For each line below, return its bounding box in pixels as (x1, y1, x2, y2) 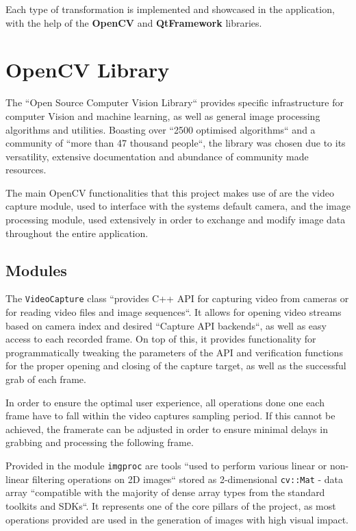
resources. (5, 162, 47, 177)
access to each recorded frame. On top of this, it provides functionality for (5, 332, 316, 346)
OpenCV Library (5, 55, 170, 84)
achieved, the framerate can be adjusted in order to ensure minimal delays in (5, 421, 328, 436)
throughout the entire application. (5, 225, 149, 240)
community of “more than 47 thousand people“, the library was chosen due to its (5, 136, 346, 150)
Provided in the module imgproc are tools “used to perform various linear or (5, 458, 327, 473)
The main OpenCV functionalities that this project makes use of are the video (5, 185, 334, 199)
